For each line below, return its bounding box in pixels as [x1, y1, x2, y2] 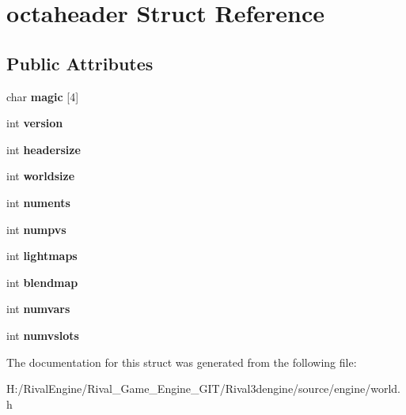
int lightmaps [6, 247, 78, 264]
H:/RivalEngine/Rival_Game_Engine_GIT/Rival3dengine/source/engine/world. [6, 380, 400, 397]
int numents [6, 194, 70, 210]
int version [6, 115, 63, 131]
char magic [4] [6, 88, 79, 104]
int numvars [6, 300, 70, 317]
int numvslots [6, 326, 79, 343]
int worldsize [6, 168, 75, 184]
